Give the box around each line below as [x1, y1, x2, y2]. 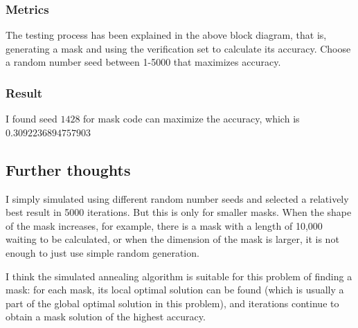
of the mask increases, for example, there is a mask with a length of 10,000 [6, 218, 323, 233]
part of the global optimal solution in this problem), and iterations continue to [6, 295, 339, 310]
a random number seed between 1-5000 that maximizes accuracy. [6, 55, 281, 69]
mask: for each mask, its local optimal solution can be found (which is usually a [6, 282, 344, 297]
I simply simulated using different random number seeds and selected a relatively [6, 191, 349, 206]
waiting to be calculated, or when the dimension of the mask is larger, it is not [6, 232, 339, 246]
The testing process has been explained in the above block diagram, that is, [6, 28, 327, 42]
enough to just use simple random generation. [6, 245, 199, 259]
